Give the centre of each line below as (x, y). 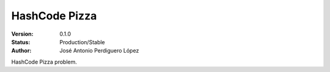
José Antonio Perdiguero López (99, 51)
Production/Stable (82, 42)
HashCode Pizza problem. (44, 62)
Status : (21, 42)
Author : (21, 51)
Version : (22, 34)
